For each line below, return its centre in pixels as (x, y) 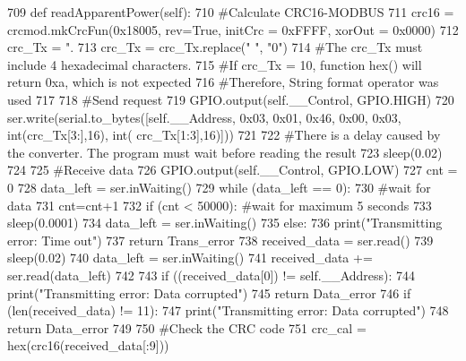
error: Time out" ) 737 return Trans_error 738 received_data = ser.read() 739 (220, 240)
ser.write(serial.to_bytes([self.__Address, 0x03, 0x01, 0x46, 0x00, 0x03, (204, 117)
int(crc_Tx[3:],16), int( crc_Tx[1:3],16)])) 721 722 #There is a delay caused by (224, 135)
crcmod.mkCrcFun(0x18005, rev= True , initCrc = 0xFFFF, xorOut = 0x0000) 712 (233, 29)
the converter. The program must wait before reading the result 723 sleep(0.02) (225, 152)
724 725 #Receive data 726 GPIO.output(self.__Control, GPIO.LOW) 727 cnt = (233, 170)
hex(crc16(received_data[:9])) (88, 345)
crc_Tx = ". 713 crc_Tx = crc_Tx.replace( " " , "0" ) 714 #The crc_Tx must (215, 47)
